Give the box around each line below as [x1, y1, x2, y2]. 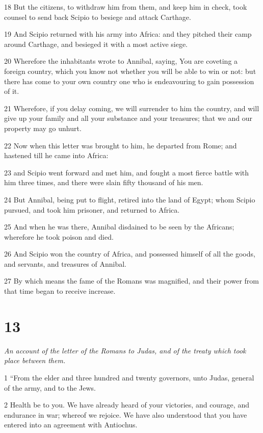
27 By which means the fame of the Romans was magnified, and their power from [4, 275, 259, 286]
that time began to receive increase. [4, 286, 116, 296]
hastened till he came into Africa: [4, 150, 109, 161]
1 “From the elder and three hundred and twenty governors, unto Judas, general [4, 372, 254, 383]
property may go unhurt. [4, 122, 82, 133]
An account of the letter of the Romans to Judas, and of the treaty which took [4, 345, 246, 355]
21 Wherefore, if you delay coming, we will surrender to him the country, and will [4, 103, 259, 113]
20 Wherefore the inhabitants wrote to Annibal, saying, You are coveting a [4, 56, 238, 66]
